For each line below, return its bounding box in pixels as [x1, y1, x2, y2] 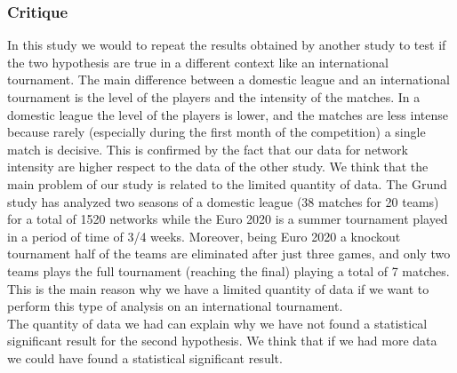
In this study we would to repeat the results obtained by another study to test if [7, 36, 446, 54]
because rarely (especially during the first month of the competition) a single [7, 123, 426, 141]
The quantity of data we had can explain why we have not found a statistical [7, 313, 428, 332]
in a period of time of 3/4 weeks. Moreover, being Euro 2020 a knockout [7, 226, 401, 245]
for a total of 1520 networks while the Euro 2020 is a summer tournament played [7, 210, 448, 228]
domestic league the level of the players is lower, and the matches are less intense [7, 105, 448, 123]
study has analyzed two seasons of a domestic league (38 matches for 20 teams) [7, 192, 439, 210]
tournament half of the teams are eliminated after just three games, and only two [7, 244, 451, 263]
